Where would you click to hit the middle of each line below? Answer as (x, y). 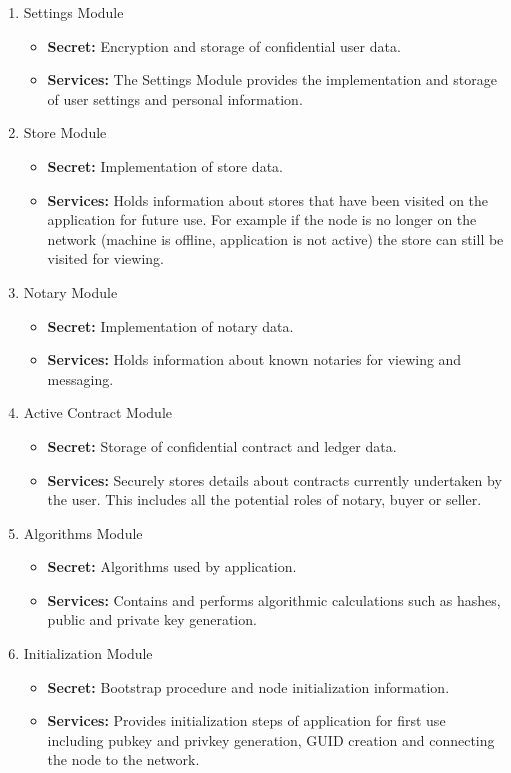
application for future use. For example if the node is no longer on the (262, 219)
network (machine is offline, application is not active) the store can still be (275, 238)
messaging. (80, 378)
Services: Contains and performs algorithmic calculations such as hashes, (274, 599)
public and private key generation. (152, 619)
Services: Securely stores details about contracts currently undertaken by (274, 479)
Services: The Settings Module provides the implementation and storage (272, 79)
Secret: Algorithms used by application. (172, 566)
